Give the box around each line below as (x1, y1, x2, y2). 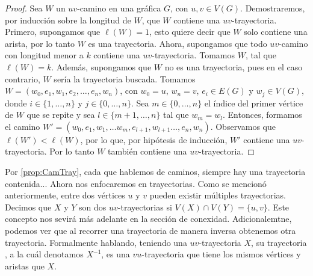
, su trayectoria (251, 236, 307, 248)
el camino (5, 120, 40, 132)
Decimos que (5, 200, 52, 213)
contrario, (5, 72, 40, 85)
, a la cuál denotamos (5, 248, 84, 260)
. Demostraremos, (240, 2, 305, 14)
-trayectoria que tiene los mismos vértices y (141, 248, 301, 260)
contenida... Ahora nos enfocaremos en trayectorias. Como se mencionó (5, 177, 267, 189)
